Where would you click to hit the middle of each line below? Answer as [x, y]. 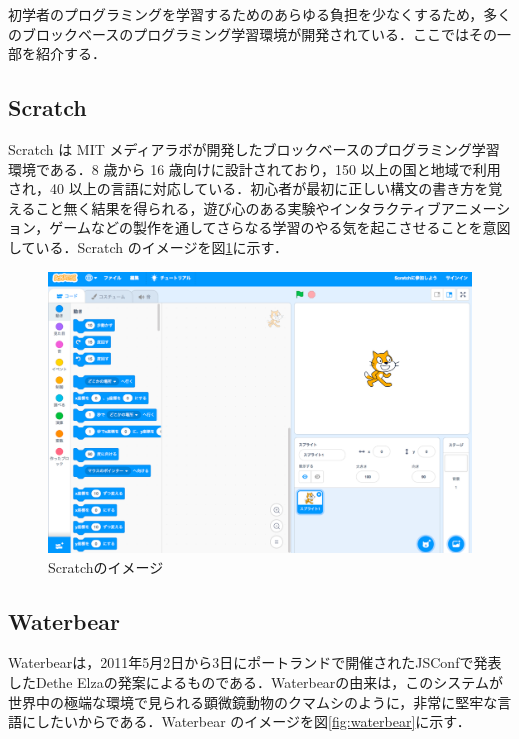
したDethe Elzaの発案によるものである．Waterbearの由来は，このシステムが [255, 681]
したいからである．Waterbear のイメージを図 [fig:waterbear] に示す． [253, 721]
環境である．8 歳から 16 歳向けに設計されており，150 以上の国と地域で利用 [254, 168]
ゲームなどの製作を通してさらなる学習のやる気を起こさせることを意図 [280, 227]
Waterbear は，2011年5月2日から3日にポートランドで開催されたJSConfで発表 [255, 662]
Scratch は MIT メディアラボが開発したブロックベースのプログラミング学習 [254, 148]
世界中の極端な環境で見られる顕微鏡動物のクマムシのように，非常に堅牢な [253, 701]
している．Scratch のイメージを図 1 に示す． [148, 246]
